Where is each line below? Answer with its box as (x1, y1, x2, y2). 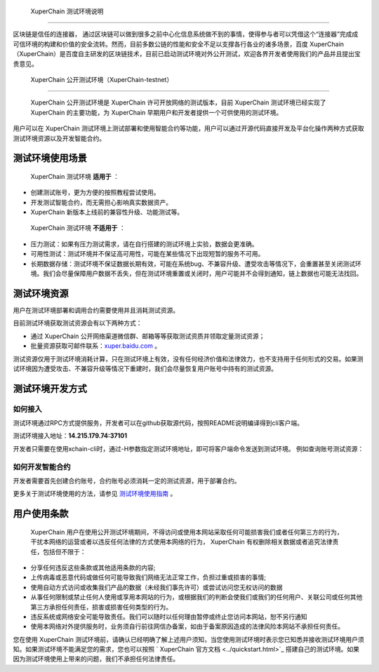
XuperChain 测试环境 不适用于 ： (30, 224, 126, 232)
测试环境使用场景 (13, 152, 87, 164)
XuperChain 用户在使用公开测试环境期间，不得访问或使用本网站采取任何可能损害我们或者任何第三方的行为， (30, 527, 343, 536)
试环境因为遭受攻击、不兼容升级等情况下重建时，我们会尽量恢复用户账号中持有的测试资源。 (13, 364, 277, 372)
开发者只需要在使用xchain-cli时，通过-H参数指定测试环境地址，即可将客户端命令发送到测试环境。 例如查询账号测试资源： (13, 444, 364, 452)
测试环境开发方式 (13, 382, 87, 394)
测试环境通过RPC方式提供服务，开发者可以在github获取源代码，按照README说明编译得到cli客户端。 (13, 419, 303, 427)
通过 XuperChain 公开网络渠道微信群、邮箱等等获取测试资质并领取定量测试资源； (30, 332, 265, 340)
